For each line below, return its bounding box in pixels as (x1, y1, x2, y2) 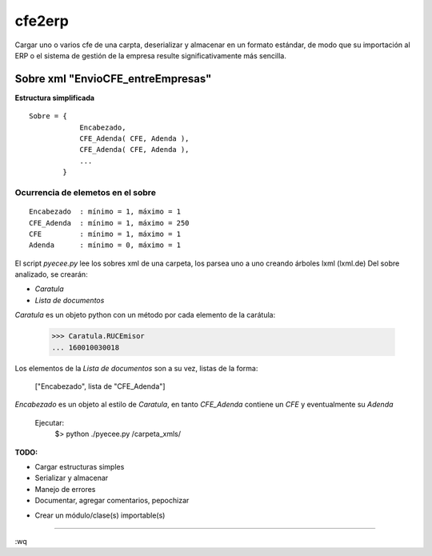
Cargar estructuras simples (34, 462, 125, 471)
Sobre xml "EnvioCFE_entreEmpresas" (14, 72, 212, 86)
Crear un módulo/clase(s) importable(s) (34, 510, 166, 520)
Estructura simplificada (14, 93, 95, 102)
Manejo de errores (34, 484, 96, 494)
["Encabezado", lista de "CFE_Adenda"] (34, 382, 166, 391)
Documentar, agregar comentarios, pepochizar (34, 496, 190, 506)
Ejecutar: (34, 418, 65, 427)
